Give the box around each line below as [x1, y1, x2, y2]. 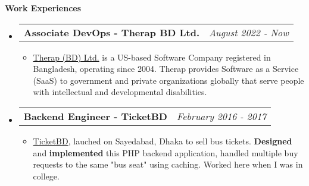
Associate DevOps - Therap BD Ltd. [23, 25, 200, 39]
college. [33, 169, 60, 182]
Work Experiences [5, 2, 82, 14]
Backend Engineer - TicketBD [23, 109, 167, 123]
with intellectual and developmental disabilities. [33, 86, 207, 98]
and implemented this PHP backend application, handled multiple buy [33, 146, 298, 159]
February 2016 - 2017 [176, 109, 267, 123]
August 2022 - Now [209, 25, 289, 39]
